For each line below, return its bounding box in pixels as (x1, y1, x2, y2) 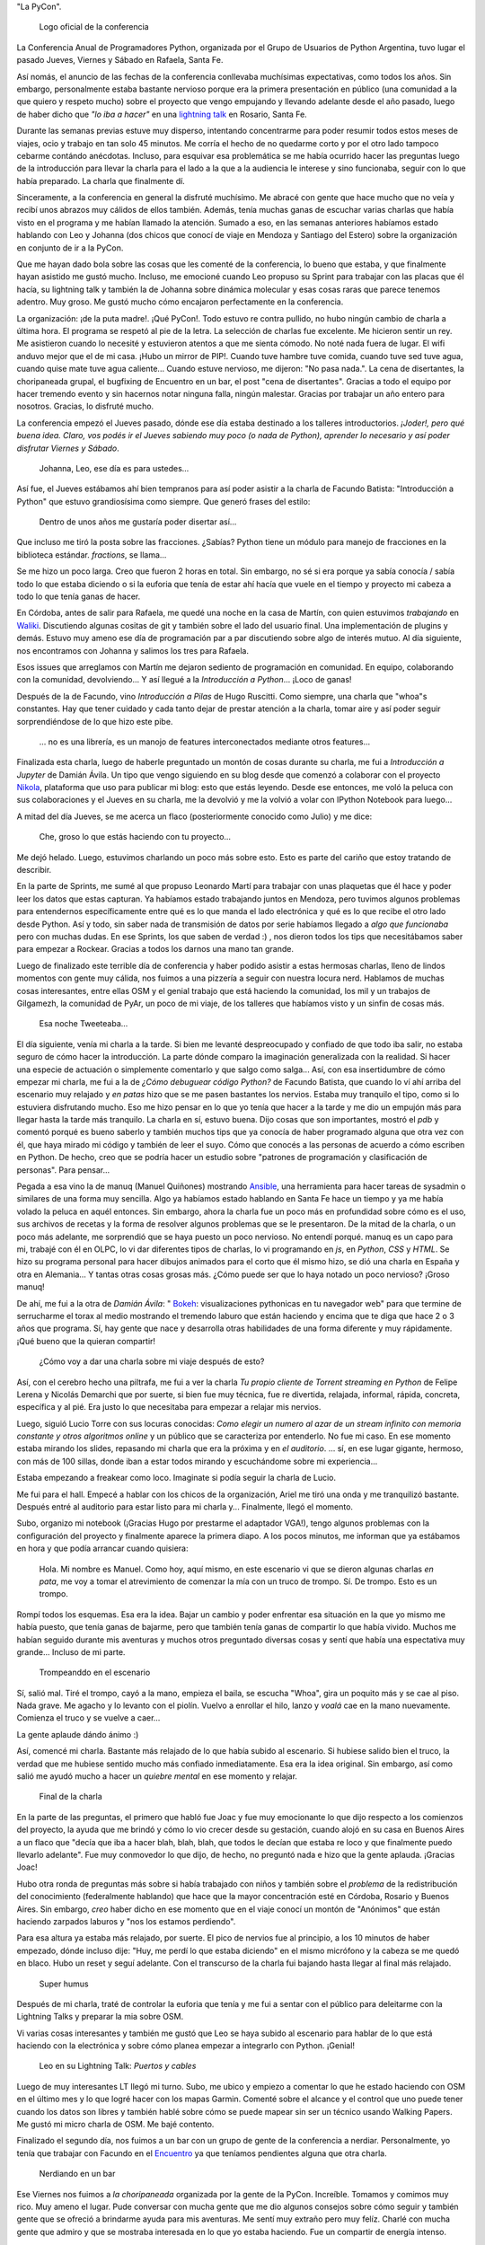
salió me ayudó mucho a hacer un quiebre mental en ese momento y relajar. (16, 1771, 298, 1782)
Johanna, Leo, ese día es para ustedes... (39, 462, 190, 473)
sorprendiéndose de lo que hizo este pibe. (16, 716, 173, 726)
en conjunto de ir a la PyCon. (16, 242, 124, 253)
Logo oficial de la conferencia (39, 22, 149, 32)
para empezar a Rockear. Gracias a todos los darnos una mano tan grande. (16, 944, 294, 955)
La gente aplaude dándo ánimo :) (16, 1729, 139, 1739)
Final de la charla (39, 1792, 102, 1802)
